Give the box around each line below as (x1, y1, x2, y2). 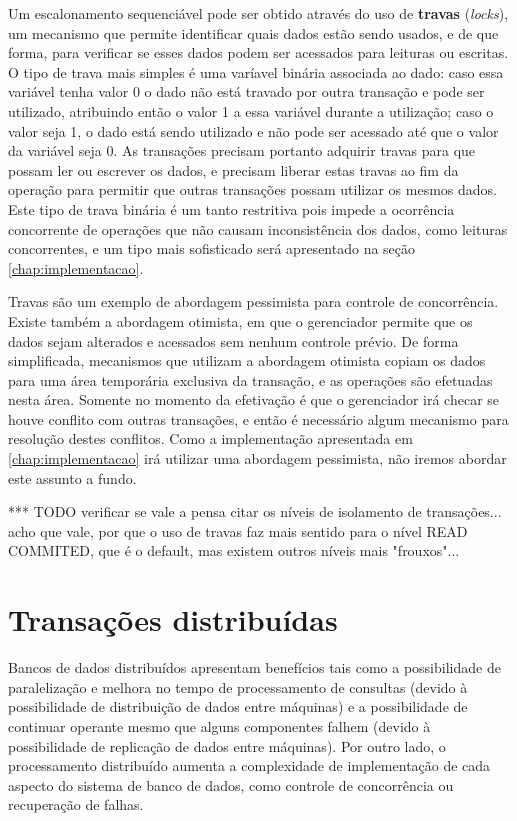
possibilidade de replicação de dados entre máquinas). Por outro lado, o (8, 735, 446, 756)
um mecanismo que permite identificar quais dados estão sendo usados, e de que (8, 22, 499, 43)
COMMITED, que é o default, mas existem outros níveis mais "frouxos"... (8, 540, 460, 561)
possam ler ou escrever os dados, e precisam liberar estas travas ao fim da (8, 159, 459, 180)
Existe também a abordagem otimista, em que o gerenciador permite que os (8, 310, 473, 331)
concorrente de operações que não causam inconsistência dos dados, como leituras (8, 218, 508, 239)
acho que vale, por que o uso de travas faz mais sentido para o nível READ (8, 520, 468, 541)
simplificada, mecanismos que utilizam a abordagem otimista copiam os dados (8, 350, 486, 371)
